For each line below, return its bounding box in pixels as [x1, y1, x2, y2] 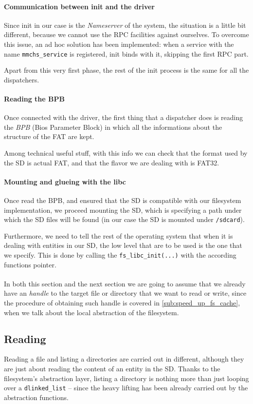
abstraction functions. [4, 392, 69, 402]
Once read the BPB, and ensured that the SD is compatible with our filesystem [4, 195, 241, 205]
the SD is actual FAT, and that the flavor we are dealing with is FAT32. [4, 157, 219, 167]
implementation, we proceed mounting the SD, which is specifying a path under [4, 204, 242, 215]
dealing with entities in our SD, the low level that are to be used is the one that [4, 240, 242, 250]
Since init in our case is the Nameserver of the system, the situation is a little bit [4, 20, 246, 30]
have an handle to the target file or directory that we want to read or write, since [4, 288, 247, 298]
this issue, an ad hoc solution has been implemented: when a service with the [4, 39, 234, 49]
